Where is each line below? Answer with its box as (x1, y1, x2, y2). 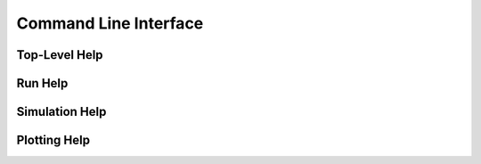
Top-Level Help (16, 47, 103, 62)
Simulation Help (16, 104, 107, 119)
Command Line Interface (16, 13, 204, 33)
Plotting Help (16, 133, 91, 148)
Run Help (16, 76, 69, 91)
